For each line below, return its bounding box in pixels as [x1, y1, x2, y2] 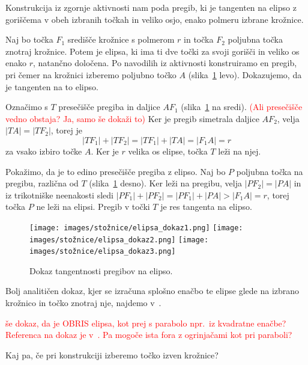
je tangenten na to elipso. [5, 80, 98, 93]
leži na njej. [218, 144, 261, 157]
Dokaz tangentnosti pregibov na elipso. [29, 264, 173, 277]
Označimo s [5, 100, 48, 113]
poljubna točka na [236, 165, 303, 177]
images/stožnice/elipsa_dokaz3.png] [29, 247, 176, 256]
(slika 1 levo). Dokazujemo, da [188, 68, 302, 81]
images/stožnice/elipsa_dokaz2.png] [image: [29, 235, 209, 244]
